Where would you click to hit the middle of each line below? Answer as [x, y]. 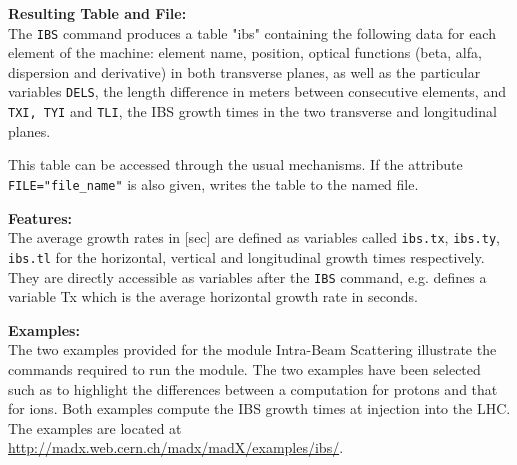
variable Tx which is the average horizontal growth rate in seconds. [213, 296]
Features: [40, 217]
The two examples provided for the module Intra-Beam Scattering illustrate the [252, 349]
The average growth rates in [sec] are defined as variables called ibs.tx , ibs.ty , [254, 237]
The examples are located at [95, 427]
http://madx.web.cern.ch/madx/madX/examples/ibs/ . [176, 447]
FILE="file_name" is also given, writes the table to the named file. [213, 183]
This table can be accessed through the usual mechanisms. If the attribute [235, 164]
